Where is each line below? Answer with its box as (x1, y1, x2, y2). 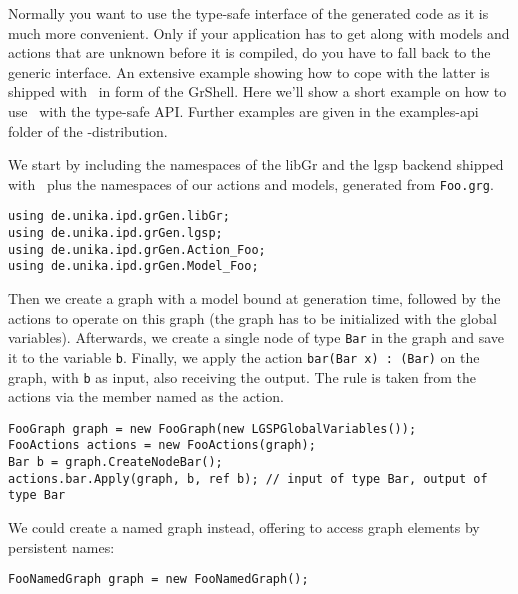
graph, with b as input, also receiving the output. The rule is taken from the (8, 366, 477, 387)
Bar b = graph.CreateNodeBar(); (8, 455, 223, 470)
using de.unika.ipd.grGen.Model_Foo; (8, 259, 259, 274)
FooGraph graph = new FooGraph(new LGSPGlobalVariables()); (8, 421, 417, 436)
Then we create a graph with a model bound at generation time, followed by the (8, 288, 501, 309)
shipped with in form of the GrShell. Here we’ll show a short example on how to (8, 81, 507, 102)
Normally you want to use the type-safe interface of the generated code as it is (8, 3, 489, 23)
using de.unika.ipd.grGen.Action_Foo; (8, 242, 266, 257)
